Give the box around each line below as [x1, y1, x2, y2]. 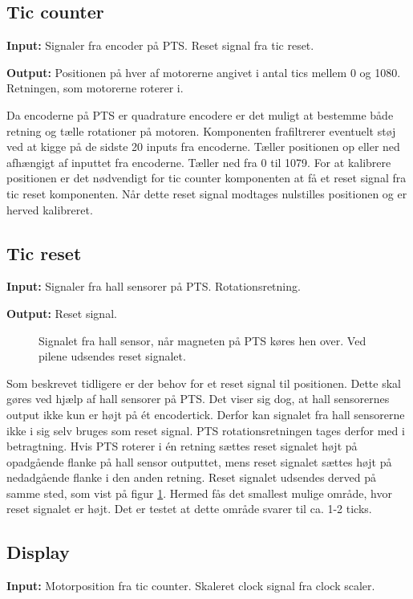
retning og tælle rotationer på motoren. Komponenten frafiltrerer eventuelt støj [6, 122, 396, 139]
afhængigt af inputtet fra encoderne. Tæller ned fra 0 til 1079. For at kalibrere [6, 153, 391, 170]
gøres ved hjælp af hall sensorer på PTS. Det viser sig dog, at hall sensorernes [6, 390, 390, 407]
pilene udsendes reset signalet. [38, 348, 186, 365]
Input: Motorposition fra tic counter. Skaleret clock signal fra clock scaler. [6, 577, 375, 594]
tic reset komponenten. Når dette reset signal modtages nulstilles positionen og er [6, 185, 407, 202]
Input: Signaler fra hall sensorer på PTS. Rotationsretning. [6, 278, 301, 295]
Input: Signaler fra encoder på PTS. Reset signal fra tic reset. [6, 37, 314, 54]
